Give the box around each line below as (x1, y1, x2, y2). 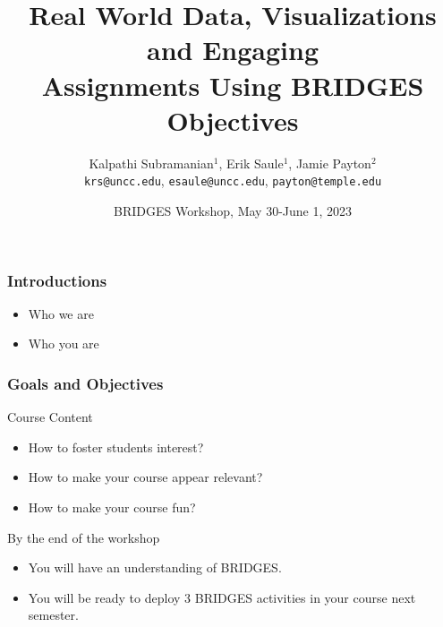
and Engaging (147, 31, 319, 68)
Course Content (7, 408, 93, 426)
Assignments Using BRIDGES (41, 66, 424, 103)
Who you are (28, 334, 99, 353)
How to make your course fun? (28, 498, 196, 517)
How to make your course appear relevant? (28, 468, 263, 486)
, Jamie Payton (288, 153, 371, 172)
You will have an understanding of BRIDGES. (28, 558, 282, 577)
